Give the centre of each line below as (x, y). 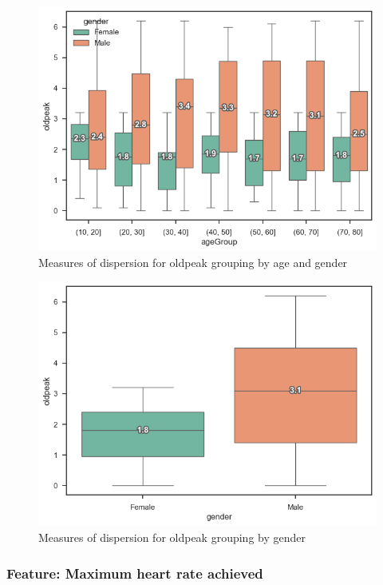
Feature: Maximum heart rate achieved (135, 573)
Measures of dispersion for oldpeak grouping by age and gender (193, 262)
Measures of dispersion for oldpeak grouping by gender (172, 537)
